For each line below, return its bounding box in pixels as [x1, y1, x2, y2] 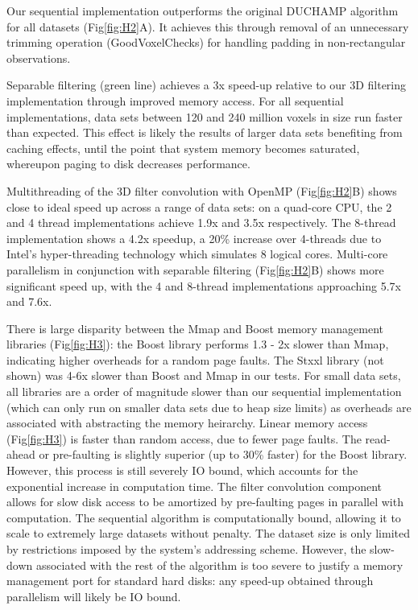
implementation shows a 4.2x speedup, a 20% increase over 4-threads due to [6, 229, 382, 246]
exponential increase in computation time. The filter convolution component [6, 477, 383, 494]
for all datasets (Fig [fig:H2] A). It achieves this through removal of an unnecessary [6, 18, 409, 35]
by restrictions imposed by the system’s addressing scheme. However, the [6, 541, 366, 557]
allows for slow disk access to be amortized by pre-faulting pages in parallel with [6, 493, 404, 510]
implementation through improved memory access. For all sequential [6, 92, 344, 109]
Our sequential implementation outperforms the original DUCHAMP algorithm [6, 2, 399, 19]
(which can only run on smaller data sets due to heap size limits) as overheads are [6, 398, 412, 415]
